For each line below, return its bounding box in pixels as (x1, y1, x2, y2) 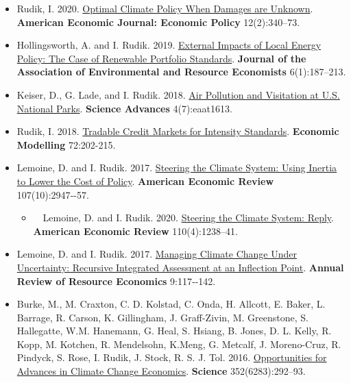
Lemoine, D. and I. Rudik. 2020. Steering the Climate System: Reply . (43, 210, 335, 225)
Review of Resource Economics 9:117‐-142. (16, 273, 216, 288)
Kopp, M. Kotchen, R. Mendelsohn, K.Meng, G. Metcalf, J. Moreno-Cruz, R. (16, 336, 341, 351)
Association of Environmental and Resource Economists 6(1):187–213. (16, 64, 346, 79)
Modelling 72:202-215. (16, 137, 116, 151)
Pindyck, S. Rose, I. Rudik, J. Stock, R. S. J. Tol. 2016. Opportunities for (16, 350, 327, 365)
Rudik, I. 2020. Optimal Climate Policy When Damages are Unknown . (16, 1, 313, 15)
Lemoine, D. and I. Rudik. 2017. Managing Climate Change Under (16, 247, 298, 261)
